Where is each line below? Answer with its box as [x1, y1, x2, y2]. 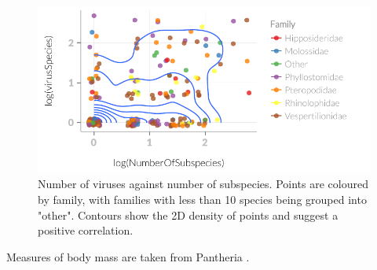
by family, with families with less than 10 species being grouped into [38, 190, 367, 207]
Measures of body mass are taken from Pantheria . [6, 248, 250, 264]
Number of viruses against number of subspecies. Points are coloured [38, 176, 368, 192]
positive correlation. [38, 222, 134, 239]
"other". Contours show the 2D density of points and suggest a [38, 206, 339, 223]
